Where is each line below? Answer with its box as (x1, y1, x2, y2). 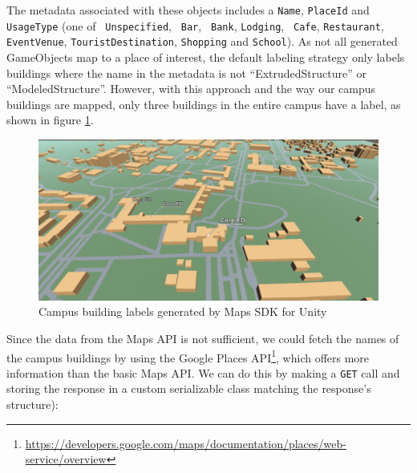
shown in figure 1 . (6, 111, 94, 128)
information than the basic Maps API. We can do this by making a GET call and (6, 364, 400, 381)
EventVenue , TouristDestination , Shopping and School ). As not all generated (6, 33, 398, 50)
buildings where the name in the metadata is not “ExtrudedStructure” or (6, 64, 366, 81)
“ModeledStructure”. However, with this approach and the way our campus (6, 80, 376, 97)
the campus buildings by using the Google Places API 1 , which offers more (6, 346, 370, 366)
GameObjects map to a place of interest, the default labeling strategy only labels (6, 48, 405, 65)
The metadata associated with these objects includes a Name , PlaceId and (6, 2, 370, 18)
